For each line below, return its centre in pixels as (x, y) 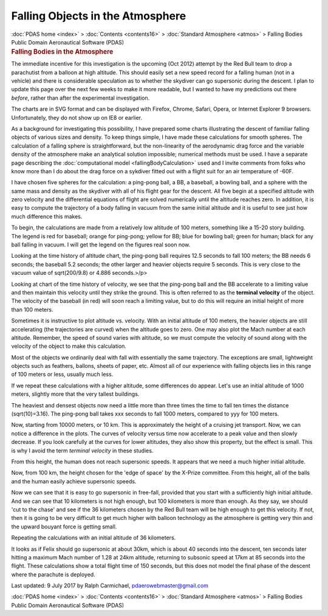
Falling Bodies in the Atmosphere (62, 52)
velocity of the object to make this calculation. (69, 346)
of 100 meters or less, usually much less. (62, 375)
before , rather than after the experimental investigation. (80, 98)
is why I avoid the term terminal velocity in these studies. (82, 451)
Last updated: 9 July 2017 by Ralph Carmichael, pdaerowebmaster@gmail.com (110, 586)
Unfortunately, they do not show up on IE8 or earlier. (77, 117)
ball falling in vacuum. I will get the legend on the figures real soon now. (101, 245)
